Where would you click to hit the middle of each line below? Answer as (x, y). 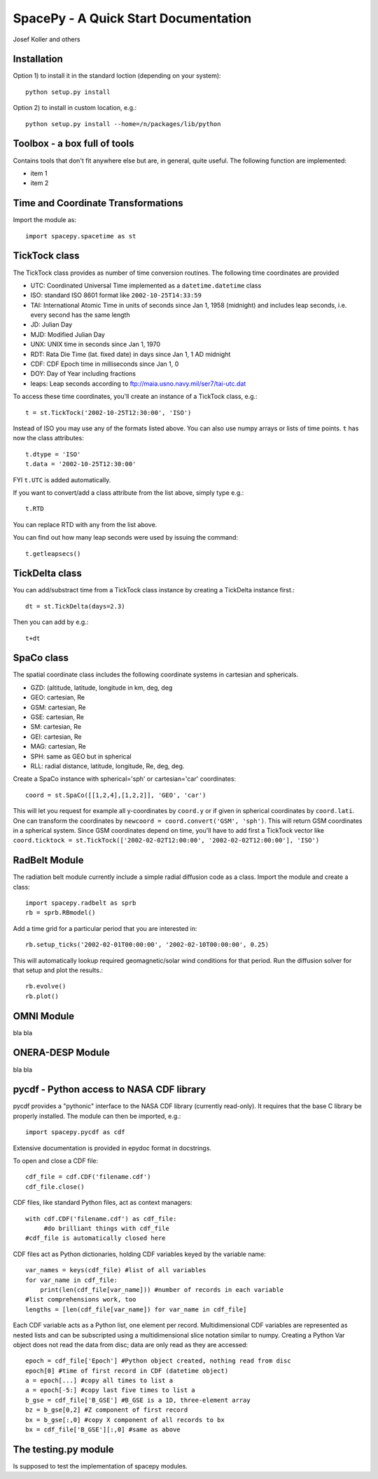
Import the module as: (45, 220)
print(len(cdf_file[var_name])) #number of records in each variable (162, 1289)
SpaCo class (41, 658)
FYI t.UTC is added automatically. (62, 479)
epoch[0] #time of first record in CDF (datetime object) (127, 1371)
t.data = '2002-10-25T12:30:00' (81, 464)
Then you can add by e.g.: (51, 622)
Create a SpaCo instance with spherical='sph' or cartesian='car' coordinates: (125, 779)
